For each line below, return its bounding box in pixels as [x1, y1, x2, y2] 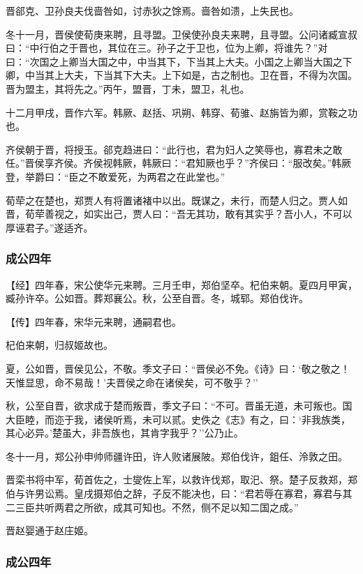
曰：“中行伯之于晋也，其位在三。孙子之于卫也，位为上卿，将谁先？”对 [6, 40, 328, 55]
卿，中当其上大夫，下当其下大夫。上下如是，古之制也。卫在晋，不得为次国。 [6, 68, 357, 82]
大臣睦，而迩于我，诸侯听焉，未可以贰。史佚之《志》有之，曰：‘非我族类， [6, 411, 350, 426]
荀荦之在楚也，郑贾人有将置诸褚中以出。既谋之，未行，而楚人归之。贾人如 [6, 192, 348, 207]
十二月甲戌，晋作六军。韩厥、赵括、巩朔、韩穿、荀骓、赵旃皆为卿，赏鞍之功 [6, 105, 357, 119]
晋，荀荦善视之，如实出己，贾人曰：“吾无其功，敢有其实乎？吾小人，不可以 [6, 206, 353, 221]
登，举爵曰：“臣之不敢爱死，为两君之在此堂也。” [6, 169, 225, 183]
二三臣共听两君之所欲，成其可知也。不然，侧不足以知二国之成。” [6, 499, 299, 514]
